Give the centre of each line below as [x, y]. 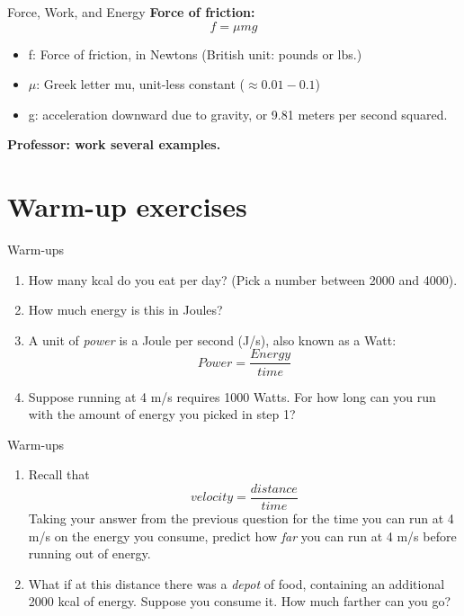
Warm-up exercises [127, 206]
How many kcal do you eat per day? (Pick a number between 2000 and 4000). [243, 279]
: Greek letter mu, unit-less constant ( [141, 84]
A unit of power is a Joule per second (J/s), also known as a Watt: [212, 339]
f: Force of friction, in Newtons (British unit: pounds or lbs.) [195, 54]
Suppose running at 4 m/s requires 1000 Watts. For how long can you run [232, 396]
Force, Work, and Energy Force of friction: [131, 12]
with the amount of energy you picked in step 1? [162, 414]
